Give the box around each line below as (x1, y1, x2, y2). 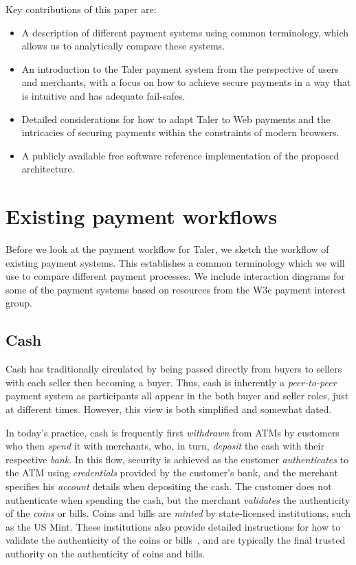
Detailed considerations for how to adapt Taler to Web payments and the (21, 111, 331, 126)
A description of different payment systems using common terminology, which (21, 25, 349, 39)
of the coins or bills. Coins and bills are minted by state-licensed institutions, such (5, 506, 351, 520)
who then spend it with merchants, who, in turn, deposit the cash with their (5, 439, 324, 453)
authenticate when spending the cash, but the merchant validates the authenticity (5, 492, 351, 507)
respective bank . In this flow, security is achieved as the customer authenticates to (5, 452, 349, 466)
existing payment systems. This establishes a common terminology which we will (5, 255, 345, 269)
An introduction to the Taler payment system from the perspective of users (21, 61, 339, 76)
